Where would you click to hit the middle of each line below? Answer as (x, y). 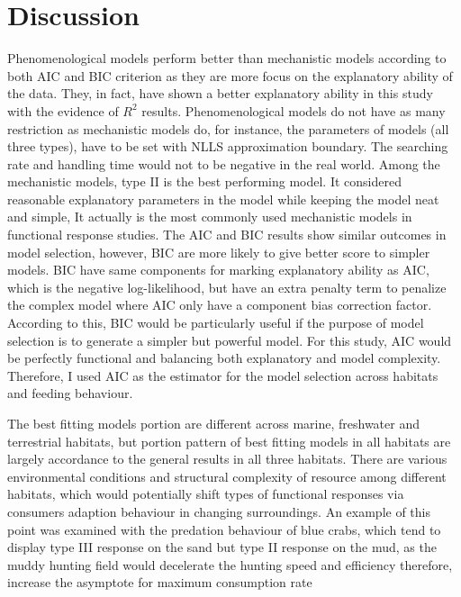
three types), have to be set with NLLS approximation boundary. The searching (228, 146)
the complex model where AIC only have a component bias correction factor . (220, 305)
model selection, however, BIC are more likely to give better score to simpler (219, 252)
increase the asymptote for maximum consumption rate (160, 582)
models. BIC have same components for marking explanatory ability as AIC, (218, 270)
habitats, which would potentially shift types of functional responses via (206, 494)
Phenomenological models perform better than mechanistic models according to (227, 58)
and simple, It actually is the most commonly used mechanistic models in (210, 217)
